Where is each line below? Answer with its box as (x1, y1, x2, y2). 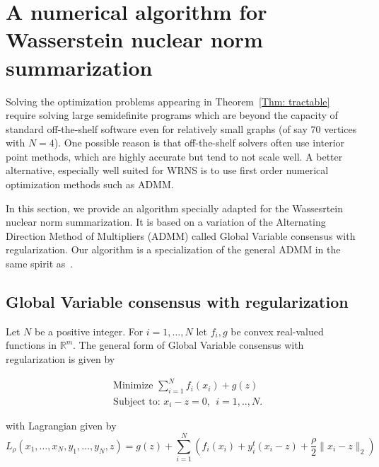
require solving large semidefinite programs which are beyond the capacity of (6, 108, 338, 122)
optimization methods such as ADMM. (6, 177, 174, 192)
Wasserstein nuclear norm (6, 25, 263, 54)
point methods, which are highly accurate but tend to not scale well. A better (6, 149, 343, 163)
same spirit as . (6, 256, 74, 271)
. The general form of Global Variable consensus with (73, 338, 304, 352)
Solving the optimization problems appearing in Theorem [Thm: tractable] (6, 93, 330, 108)
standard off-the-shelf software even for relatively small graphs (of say (6, 121, 308, 136)
